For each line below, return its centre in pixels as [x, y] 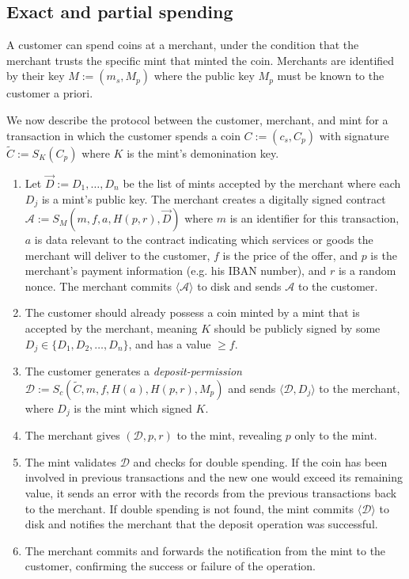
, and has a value [170, 343]
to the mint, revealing [229, 435]
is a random [367, 270]
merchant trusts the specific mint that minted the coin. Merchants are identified [201, 60]
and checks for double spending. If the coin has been [260, 461]
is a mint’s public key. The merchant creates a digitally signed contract [214, 198]
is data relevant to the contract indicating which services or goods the [204, 240]
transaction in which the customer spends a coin [123, 135]
